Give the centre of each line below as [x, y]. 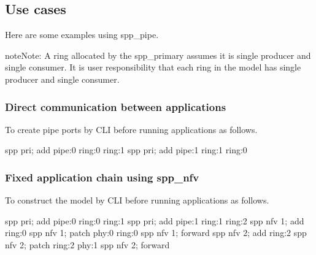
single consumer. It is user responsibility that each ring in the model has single [153, 67]
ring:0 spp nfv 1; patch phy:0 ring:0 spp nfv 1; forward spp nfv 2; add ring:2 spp [156, 233]
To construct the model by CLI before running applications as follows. [137, 200]
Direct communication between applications [116, 106]
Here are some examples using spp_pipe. [82, 35]
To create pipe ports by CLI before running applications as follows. [131, 129]
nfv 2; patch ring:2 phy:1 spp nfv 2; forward [87, 244]
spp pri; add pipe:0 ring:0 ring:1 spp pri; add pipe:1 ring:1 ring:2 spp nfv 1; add [155, 220]
